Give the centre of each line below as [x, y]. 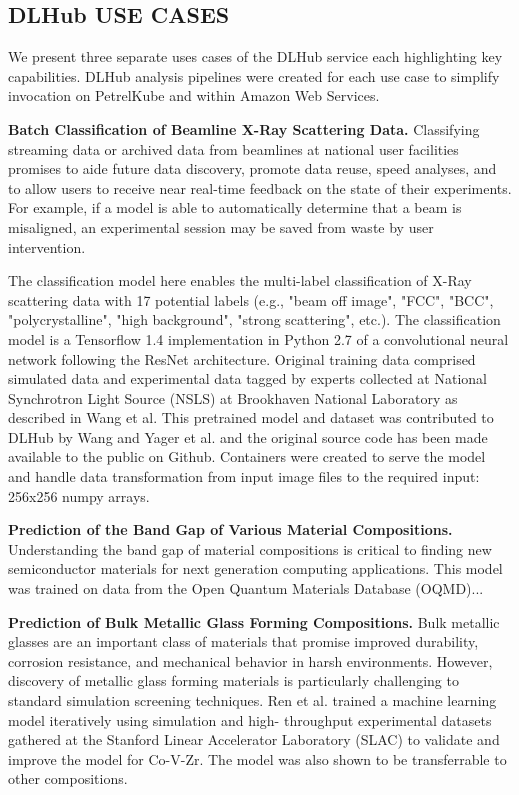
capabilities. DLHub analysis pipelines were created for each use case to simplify [254, 75]
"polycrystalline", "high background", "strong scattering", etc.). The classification [254, 319]
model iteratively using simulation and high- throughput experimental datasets [250, 719]
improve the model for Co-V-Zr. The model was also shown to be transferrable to [257, 758]
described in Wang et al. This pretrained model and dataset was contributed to [251, 417]
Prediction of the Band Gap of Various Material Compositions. [230, 529]
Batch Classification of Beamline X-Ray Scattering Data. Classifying [244, 128]
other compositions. [68, 778]
